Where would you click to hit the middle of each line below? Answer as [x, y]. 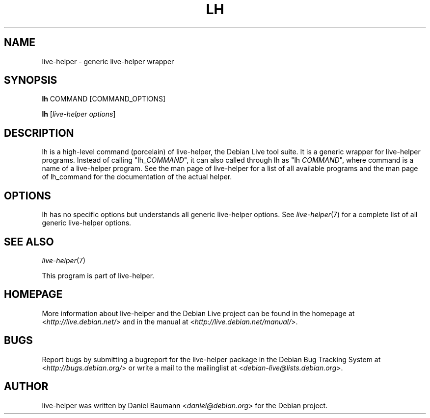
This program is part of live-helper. [98, 275]
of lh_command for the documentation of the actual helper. [137, 177]
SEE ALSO [29, 242]
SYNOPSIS [31, 80]
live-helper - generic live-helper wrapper [108, 61]
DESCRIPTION [39, 133]
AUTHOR [26, 387]
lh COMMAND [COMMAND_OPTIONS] [104, 99]
